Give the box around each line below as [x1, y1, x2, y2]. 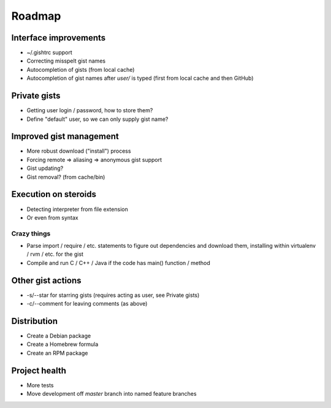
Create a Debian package [26, 332, 91, 340]
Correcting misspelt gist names [26, 57, 106, 64]
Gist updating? [26, 164, 64, 172]
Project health [11, 365, 67, 375]
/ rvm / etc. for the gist [26, 250, 84, 258]
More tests [26, 381, 55, 389]
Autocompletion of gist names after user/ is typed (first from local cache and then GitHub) [26, 74, 254, 82]
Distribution [11, 316, 58, 326]
